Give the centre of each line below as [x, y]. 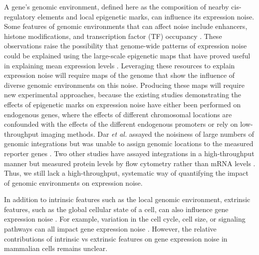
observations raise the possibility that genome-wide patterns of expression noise [126, 46]
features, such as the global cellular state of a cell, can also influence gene [116, 209]
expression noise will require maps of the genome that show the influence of [120, 75]
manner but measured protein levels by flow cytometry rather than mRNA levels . [130, 163]
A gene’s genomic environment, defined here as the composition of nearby [117, 6]
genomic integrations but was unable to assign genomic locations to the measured [129, 143]
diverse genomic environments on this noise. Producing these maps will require [124, 85]
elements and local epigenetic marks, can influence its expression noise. [146, 16]
